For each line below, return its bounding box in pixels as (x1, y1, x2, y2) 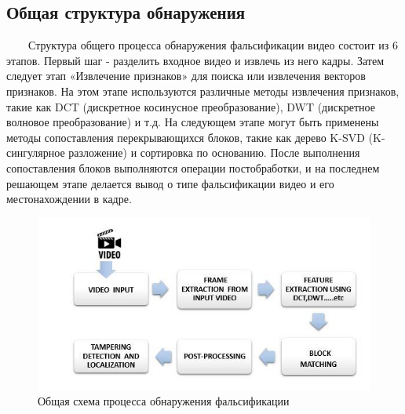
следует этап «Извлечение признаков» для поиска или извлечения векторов (6, 67, 366, 84)
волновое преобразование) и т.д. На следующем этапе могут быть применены (6, 114, 379, 130)
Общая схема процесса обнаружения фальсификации (38, 393, 290, 409)
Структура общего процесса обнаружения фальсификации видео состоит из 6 (28, 37, 398, 53)
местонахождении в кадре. (6, 191, 132, 207)
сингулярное (6, 144, 65, 161)
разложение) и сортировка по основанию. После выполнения (68, 144, 360, 161)
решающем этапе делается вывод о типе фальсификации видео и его (6, 175, 334, 191)
